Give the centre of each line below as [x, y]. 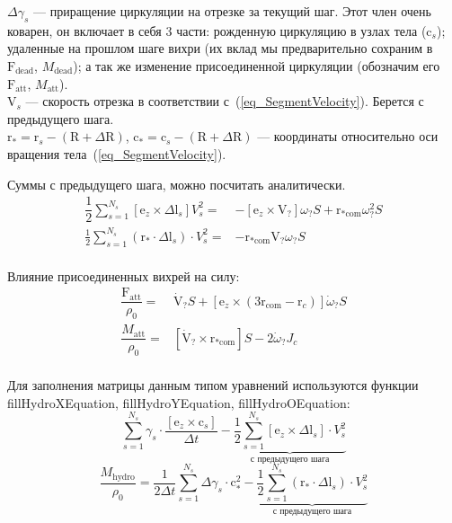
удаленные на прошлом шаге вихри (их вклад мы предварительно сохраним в [220, 48]
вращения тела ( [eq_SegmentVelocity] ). [117, 153]
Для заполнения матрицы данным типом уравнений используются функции [213, 385]
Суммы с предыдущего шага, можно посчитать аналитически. [177, 184]
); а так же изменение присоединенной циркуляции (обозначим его [257, 65]
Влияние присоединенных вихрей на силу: [124, 275]
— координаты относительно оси [348, 136]
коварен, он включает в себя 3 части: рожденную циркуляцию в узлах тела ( [217, 30]
